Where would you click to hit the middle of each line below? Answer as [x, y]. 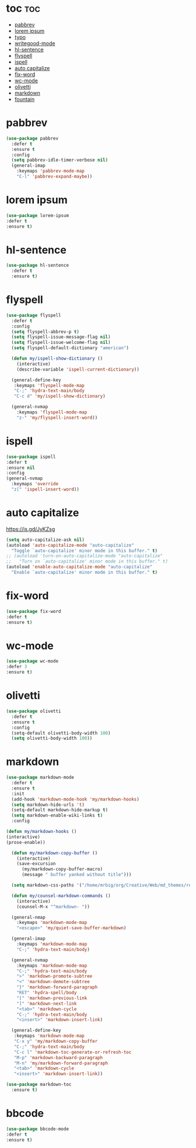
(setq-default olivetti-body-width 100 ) [61, 733]
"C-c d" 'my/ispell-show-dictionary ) [60, 397]
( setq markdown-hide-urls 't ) [48, 805]
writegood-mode [35, 43]
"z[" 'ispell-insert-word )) [45, 489]
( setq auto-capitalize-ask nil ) [45, 540]
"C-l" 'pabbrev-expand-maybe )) [55, 177]
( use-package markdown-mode [40, 778]
